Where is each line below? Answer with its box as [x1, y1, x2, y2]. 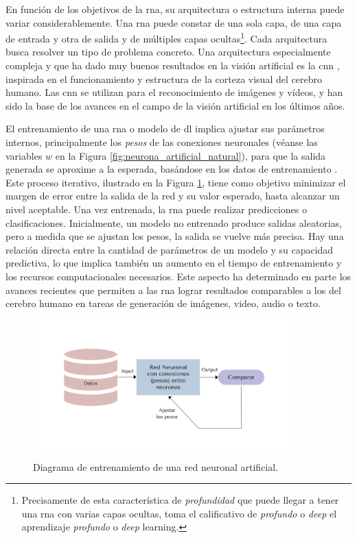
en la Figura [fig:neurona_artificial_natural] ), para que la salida [55, 148, 326, 162]
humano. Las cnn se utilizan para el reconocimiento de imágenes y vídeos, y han [5, 85, 343, 99]
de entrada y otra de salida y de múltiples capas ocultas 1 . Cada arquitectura [5, 29, 327, 45]
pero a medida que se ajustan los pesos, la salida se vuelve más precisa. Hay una [5, 229, 344, 243]
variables [5, 148, 43, 162]
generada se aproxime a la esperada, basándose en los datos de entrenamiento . [5, 162, 338, 176]
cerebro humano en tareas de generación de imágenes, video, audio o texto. [5, 296, 321, 310]
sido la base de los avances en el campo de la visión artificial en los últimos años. [5, 98, 345, 112]
